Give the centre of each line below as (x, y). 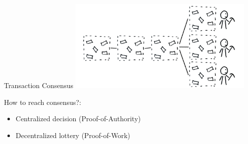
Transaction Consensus (39, 85)
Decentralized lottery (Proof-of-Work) (73, 135)
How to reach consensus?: (43, 102)
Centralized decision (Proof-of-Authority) (78, 119)
